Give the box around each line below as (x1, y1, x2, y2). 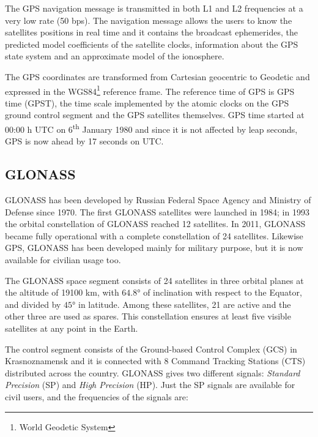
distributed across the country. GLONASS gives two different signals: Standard (5, 366, 300, 379)
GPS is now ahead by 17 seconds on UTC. (5, 135, 164, 148)
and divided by (5, 297, 61, 310)
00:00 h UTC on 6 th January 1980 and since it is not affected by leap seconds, (5, 121, 298, 135)
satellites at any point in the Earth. (5, 321, 138, 334)
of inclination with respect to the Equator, (143, 286, 302, 299)
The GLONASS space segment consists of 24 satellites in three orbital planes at (5, 274, 304, 286)
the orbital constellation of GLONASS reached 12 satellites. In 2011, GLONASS (5, 217, 306, 230)
